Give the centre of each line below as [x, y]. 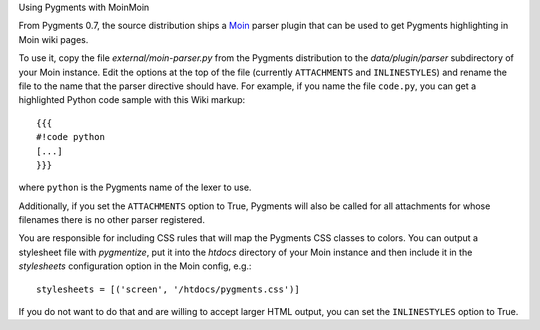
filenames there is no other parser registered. [111, 220]
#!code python [70, 137]
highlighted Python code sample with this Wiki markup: [132, 100]
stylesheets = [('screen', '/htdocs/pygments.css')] [168, 289]
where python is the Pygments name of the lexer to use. [135, 187]
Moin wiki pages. [53, 39]
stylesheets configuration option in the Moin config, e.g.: [135, 266]
